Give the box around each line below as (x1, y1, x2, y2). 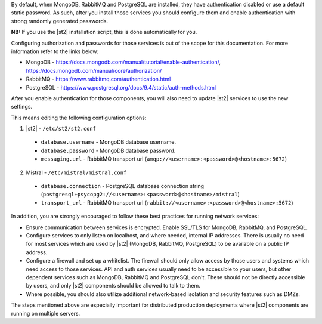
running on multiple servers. (11, 310, 80, 317)
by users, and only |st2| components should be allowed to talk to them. (26, 282, 200, 289)
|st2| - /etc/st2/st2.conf (26, 125, 97, 132)
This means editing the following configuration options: (11, 114, 147, 121)
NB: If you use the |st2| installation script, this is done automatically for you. (11, 29, 197, 36)
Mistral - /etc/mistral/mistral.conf (26, 169, 127, 176)
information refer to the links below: (11, 48, 98, 55)
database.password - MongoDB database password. (41, 147, 176, 154)
